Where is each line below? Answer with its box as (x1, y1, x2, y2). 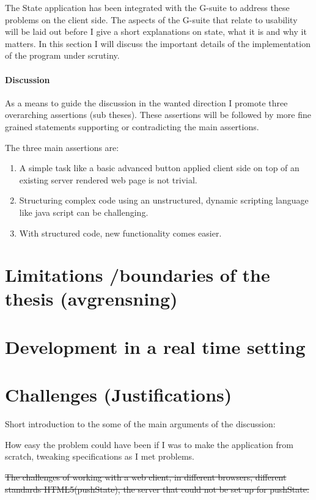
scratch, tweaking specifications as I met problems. (5, 450, 194, 463)
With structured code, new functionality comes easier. (19, 226, 222, 239)
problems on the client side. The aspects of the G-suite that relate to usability (5, 13, 298, 26)
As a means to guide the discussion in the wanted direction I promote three (5, 96, 288, 109)
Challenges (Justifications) (5, 382, 232, 407)
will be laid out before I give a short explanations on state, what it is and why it (5, 25, 307, 38)
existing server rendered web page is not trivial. (19, 173, 197, 186)
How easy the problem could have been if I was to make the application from (5, 438, 293, 450)
